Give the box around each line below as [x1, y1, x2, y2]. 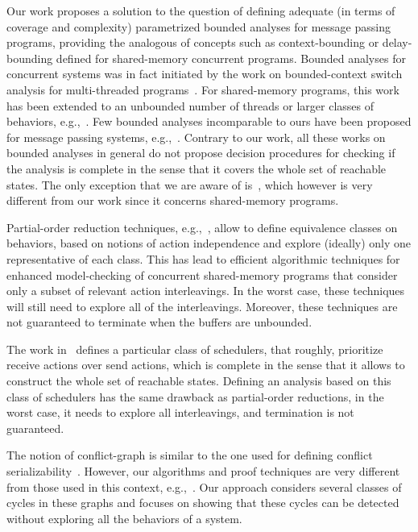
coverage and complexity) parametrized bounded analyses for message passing [6, 18, 391, 35]
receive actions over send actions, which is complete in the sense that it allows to [6, 356, 405, 373]
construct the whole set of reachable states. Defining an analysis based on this [6, 372, 391, 389]
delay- [382, 34, 412, 51]
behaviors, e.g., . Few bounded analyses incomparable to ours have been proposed [6, 113, 412, 130]
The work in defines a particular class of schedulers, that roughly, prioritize [6, 340, 383, 357]
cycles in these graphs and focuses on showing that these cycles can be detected [6, 494, 399, 511]
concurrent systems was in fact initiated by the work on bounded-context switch [6, 65, 403, 82]
